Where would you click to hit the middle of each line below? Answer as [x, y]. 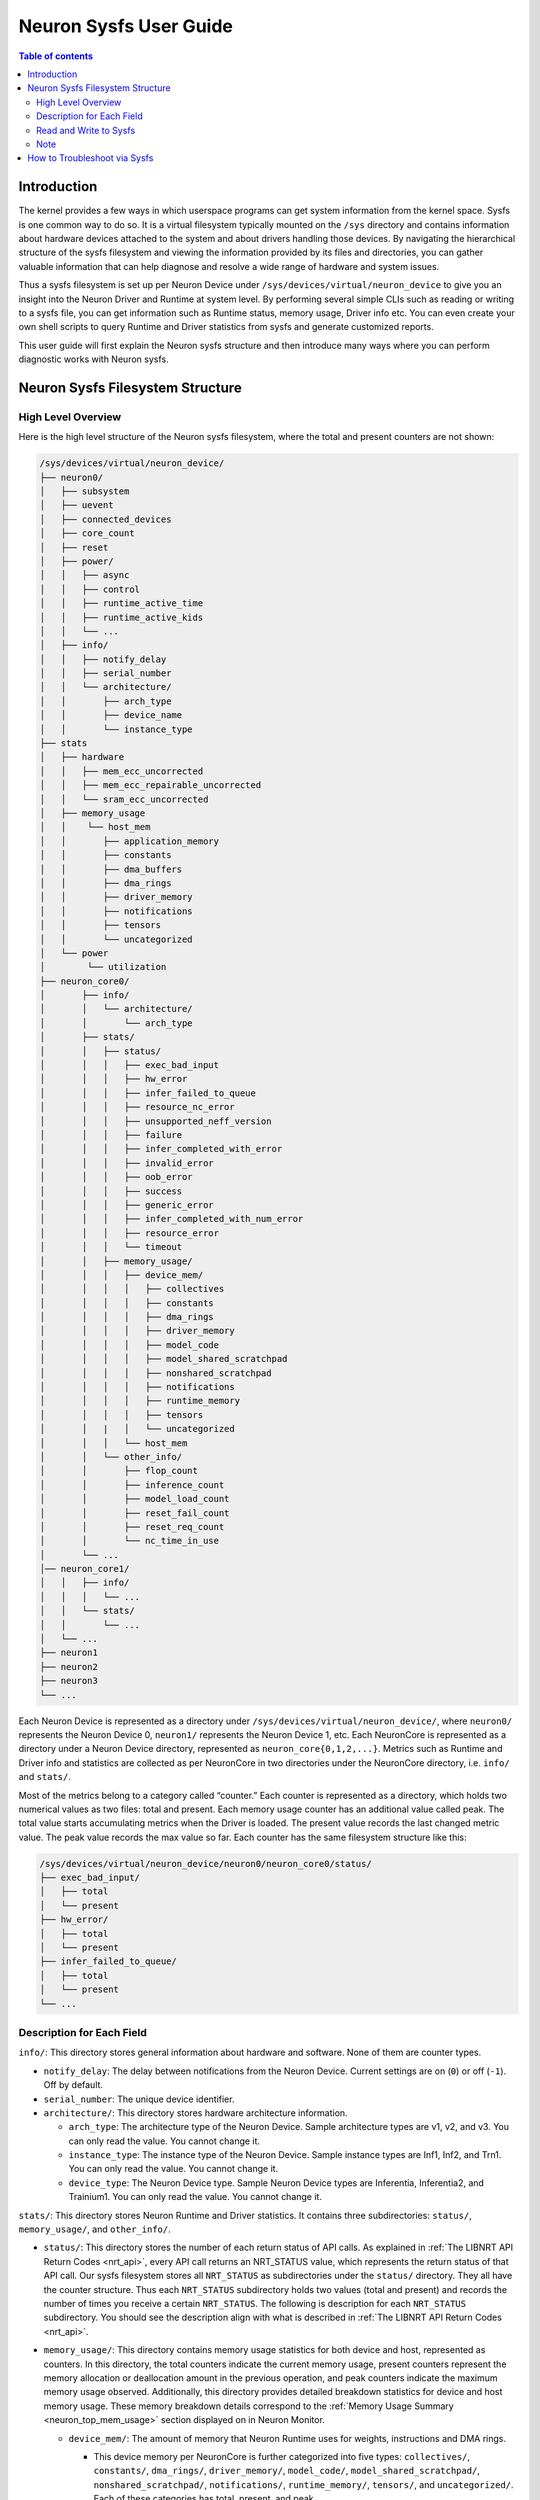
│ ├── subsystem [84, 491]
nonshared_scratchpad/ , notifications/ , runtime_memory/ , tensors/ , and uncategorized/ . [303, 2484]
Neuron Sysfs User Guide [126, 26]
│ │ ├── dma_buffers [111, 869]
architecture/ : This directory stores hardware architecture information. [196, 2112]
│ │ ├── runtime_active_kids [121, 617]
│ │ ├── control [89, 589]
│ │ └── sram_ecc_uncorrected [124, 799]
